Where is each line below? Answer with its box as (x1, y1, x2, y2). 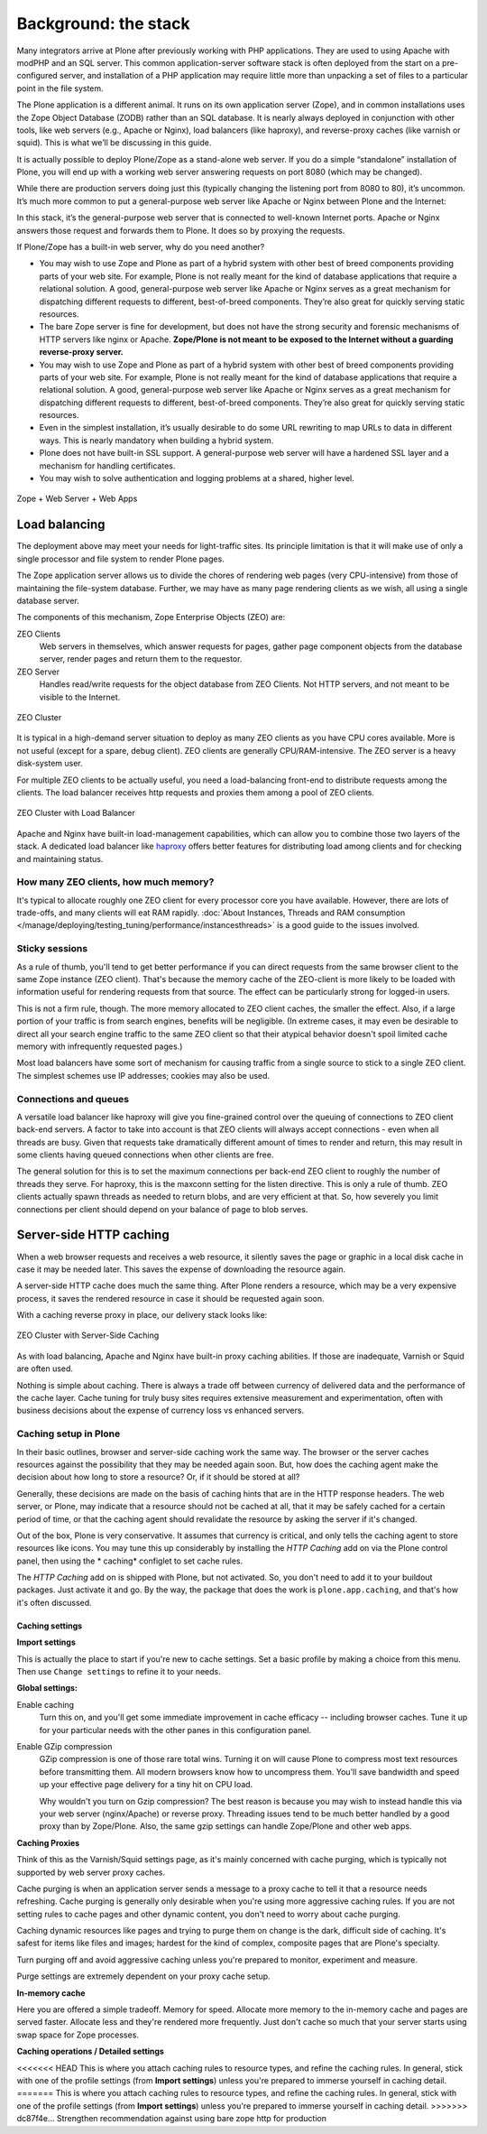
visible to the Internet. (39, 691, 121, 702)
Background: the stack (16, 14, 191, 33)
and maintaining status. (16, 853, 104, 864)
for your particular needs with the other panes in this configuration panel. (39, 1724, 312, 1735)
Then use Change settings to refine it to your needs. (16, 1666, 221, 1677)
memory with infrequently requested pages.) (16, 1041, 183, 1052)
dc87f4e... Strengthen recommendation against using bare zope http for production (16, 2113, 326, 2124)
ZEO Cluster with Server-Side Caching (16, 1330, 160, 1341)
